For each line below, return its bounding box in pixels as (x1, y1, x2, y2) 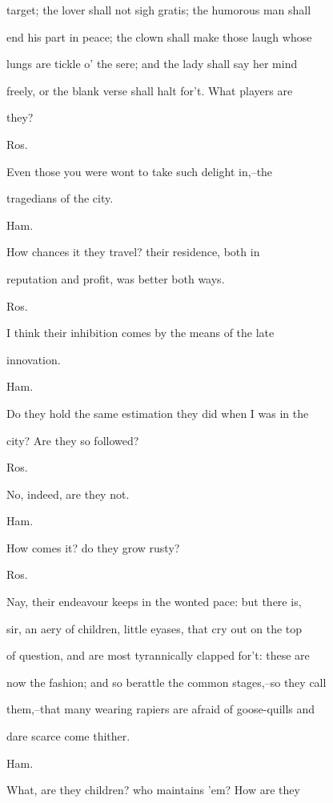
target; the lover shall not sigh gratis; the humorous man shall (6, 2, 311, 18)
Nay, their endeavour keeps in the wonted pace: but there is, (6, 593, 302, 610)
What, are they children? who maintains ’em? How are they (6, 781, 300, 798)
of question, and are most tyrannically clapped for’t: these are (6, 647, 310, 664)
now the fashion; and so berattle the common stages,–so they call (6, 673, 327, 690)
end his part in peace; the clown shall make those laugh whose (6, 28, 312, 45)
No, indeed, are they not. (6, 485, 130, 502)
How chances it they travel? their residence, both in (6, 243, 260, 260)
